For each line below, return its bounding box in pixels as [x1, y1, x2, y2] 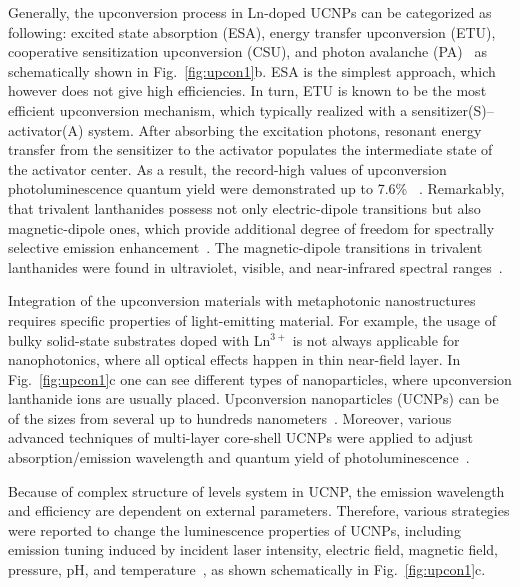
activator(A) [8, 119, 84, 140]
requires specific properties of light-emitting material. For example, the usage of [8, 309, 497, 330]
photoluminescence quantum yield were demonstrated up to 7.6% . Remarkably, [8, 178, 505, 199]
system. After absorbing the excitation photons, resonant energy [88, 119, 482, 140]
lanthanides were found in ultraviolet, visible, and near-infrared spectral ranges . [8, 256, 503, 277]
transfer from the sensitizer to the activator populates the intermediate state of [8, 139, 493, 160]
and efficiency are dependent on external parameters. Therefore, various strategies [8, 500, 510, 521]
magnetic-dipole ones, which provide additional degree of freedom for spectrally [8, 217, 495, 238]
